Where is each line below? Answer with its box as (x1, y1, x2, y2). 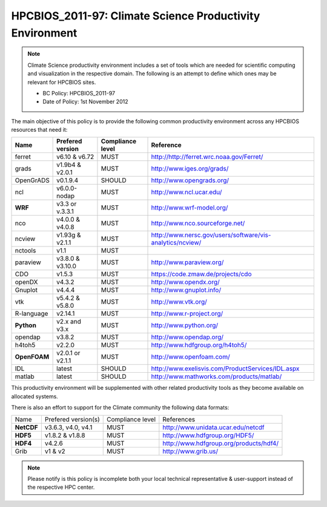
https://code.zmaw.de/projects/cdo (151, 270, 252, 279)
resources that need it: (11, 126, 68, 134)
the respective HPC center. (27, 483, 95, 491)
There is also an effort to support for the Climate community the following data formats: (11, 404, 230, 411)
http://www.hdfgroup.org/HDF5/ (162, 431, 254, 440)
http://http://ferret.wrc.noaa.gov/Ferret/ (151, 152, 263, 161)
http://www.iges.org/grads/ (151, 165, 229, 173)
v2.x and (56, 318, 82, 326)
